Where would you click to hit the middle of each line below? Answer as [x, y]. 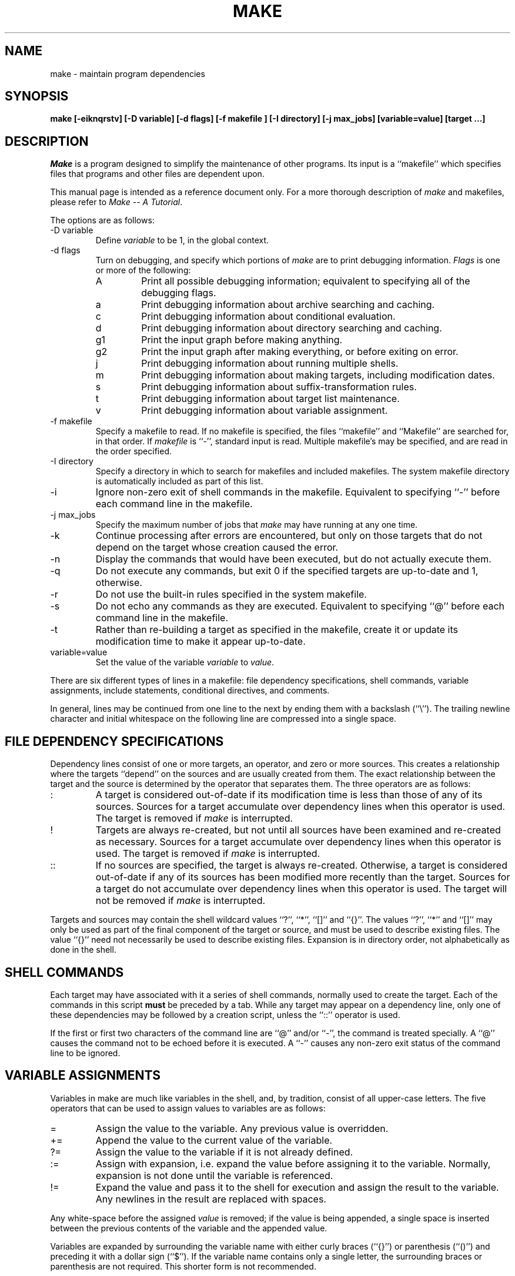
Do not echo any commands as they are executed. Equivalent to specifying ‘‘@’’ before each [300, 606]
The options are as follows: [102, 220]
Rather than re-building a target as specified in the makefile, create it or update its [277, 630]
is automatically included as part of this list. [179, 481]
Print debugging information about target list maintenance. [270, 399]
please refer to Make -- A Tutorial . [116, 202]
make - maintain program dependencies [128, 73]
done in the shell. [83, 950]
